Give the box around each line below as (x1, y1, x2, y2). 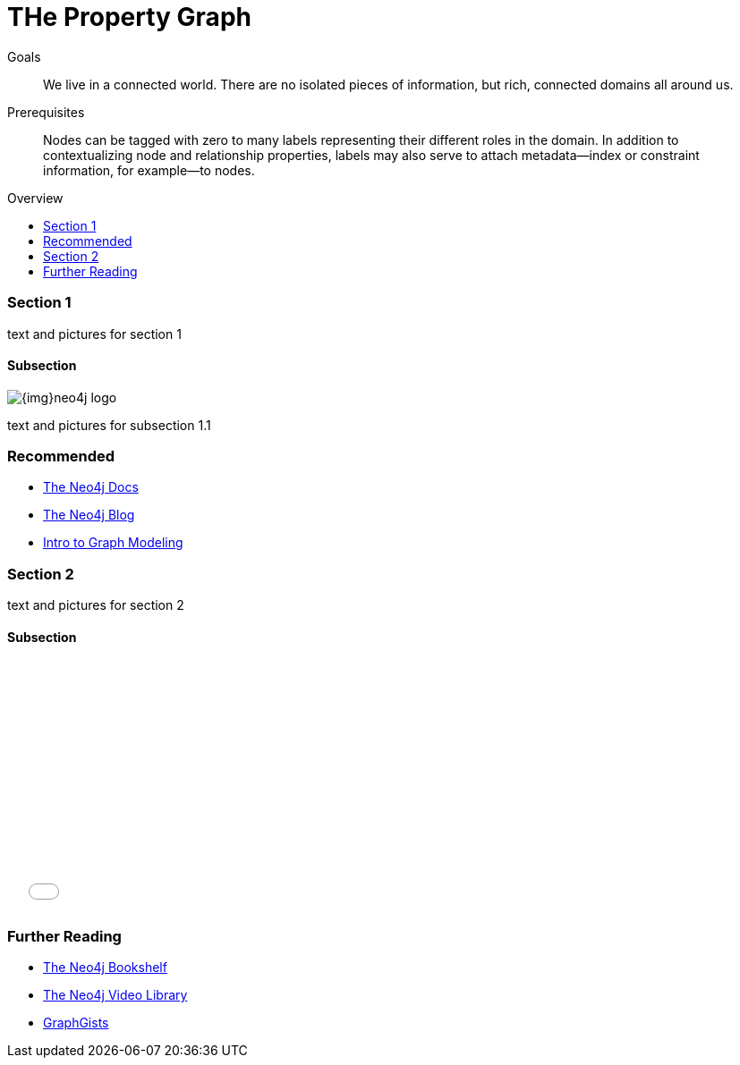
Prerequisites (7, 104, 85, 120)
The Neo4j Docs (43, 479, 139, 495)
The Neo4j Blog (43, 507, 135, 523)
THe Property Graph (7, 2, 251, 32)
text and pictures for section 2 (7, 597, 184, 613)
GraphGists (43, 1015, 109, 1031)
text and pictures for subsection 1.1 (7, 417, 211, 433)
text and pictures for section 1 (7, 325, 182, 342)
